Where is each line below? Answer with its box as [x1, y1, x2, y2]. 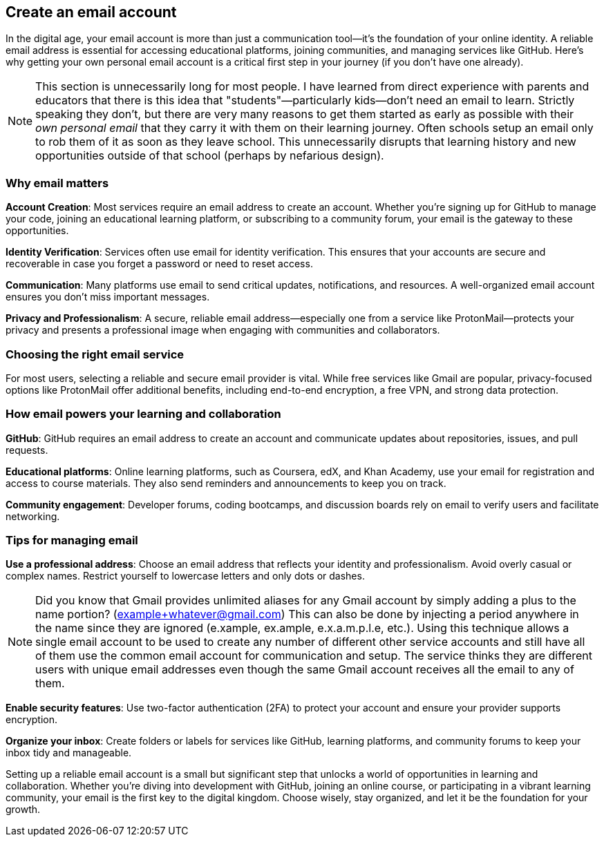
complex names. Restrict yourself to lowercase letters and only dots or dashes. [6, 570, 365, 582]
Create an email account [6, 3, 177, 21]
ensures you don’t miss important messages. [6, 291, 210, 303]
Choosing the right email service [6, 347, 185, 361]
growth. [6, 803, 41, 816]
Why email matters [6, 175, 109, 190]
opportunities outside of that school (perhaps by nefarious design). [35, 149, 384, 163]
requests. [6, 443, 48, 456]
